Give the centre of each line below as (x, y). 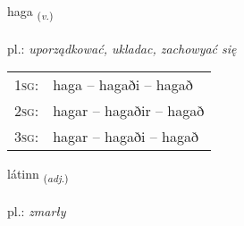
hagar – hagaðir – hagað (129, 111)
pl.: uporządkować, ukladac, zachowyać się (122, 48)
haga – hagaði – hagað (123, 85)
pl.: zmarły (37, 211)
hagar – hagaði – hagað (126, 137)
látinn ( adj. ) (38, 175)
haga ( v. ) (30, 12)
